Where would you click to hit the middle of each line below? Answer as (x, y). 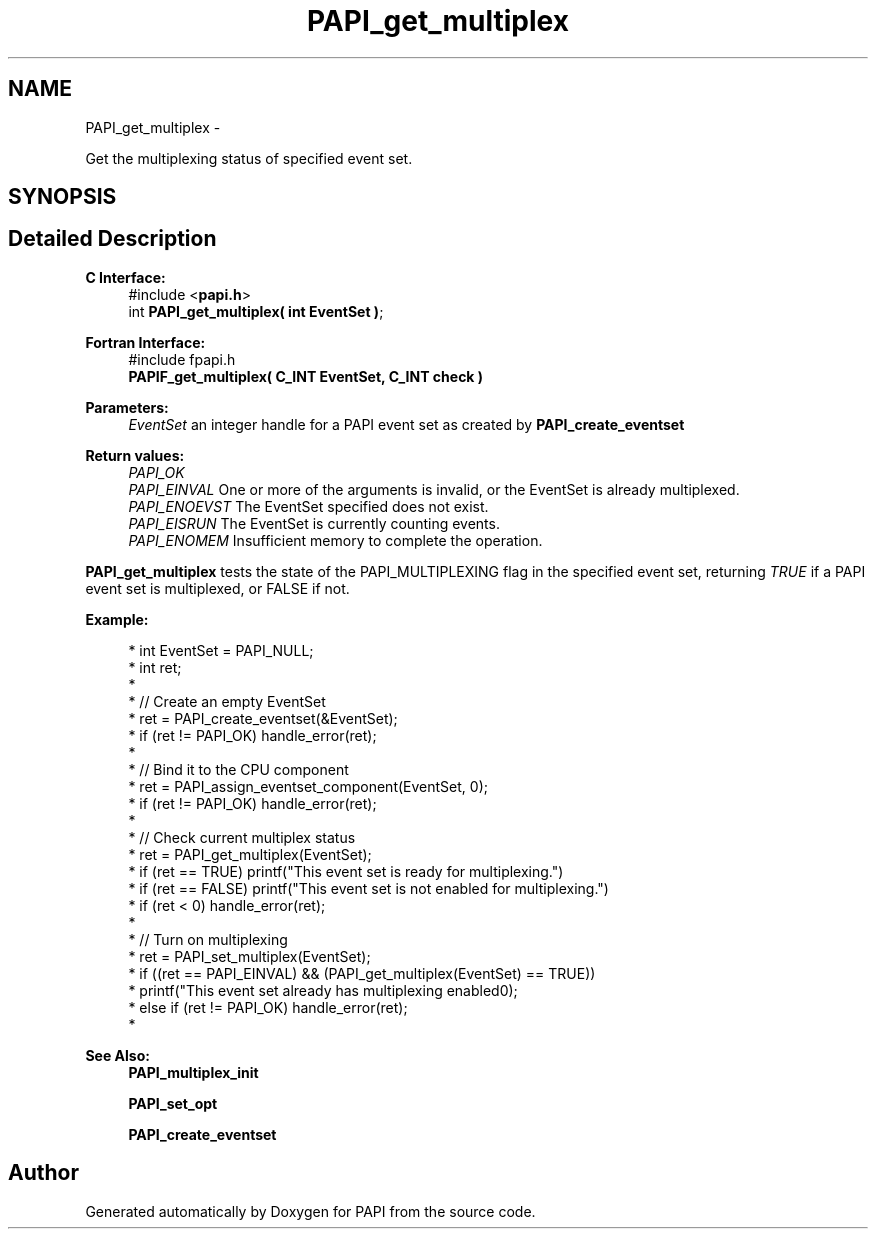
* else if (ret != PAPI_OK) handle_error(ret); (268, 1007)
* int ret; (155, 667)
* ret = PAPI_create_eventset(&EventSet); (263, 718)
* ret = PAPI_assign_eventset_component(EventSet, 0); (308, 786)
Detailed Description (112, 239)
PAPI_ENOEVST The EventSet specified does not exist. (308, 506)
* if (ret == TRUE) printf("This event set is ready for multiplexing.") (346, 871)
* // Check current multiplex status (242, 837)
